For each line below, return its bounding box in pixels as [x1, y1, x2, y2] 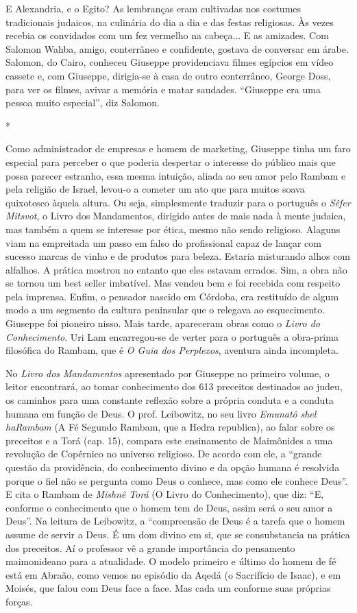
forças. [5, 594, 33, 608]
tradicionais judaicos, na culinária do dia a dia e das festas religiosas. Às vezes [5, 14, 334, 29]
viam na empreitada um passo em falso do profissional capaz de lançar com [5, 235, 321, 250]
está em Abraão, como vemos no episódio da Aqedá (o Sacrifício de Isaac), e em [5, 567, 341, 581]
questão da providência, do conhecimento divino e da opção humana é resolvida [5, 460, 340, 474]
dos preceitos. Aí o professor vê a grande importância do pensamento [5, 540, 295, 555]
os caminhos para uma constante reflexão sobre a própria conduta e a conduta [5, 393, 334, 407]
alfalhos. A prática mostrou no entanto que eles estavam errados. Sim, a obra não [5, 262, 347, 276]
